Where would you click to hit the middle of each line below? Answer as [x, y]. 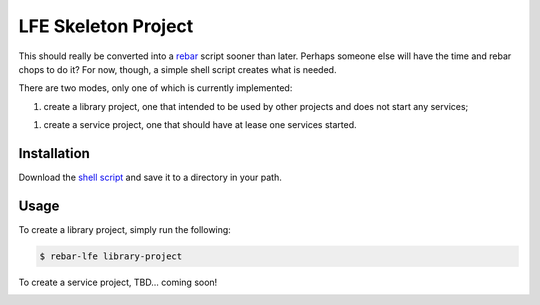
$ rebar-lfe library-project [111, 256]
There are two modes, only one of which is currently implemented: [155, 88]
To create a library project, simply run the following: [125, 229]
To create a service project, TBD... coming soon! [118, 282]
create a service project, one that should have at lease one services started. [200, 125]
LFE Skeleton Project [106, 26]
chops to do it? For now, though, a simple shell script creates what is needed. [177, 69]
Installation [54, 153]
